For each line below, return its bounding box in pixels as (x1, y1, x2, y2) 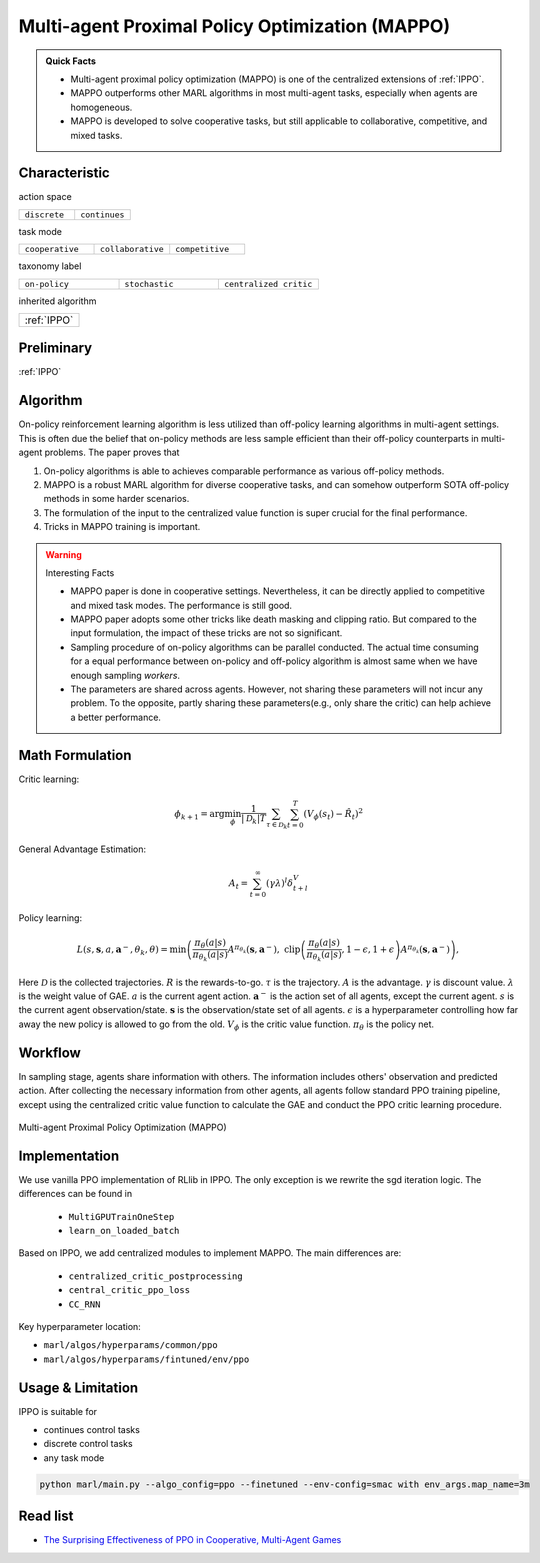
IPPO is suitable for (18, 1405, 98, 1417)
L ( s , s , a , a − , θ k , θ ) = (76, 942, 169, 958)
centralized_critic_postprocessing (68, 1270, 244, 1282)
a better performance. (70, 711, 162, 723)
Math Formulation (18, 746, 132, 764)
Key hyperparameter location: (18, 1320, 142, 1332)
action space (18, 191, 72, 203)
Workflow (18, 1044, 82, 1061)
